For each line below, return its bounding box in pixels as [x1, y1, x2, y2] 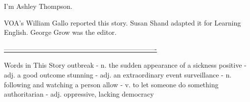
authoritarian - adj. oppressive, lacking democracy [4, 89, 154, 99]
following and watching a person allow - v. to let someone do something [4, 79, 219, 89]
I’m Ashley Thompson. [4, 1, 72, 11]
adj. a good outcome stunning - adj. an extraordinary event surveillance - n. [4, 69, 232, 79]
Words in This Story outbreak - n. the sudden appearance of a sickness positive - [4, 60, 247, 70]
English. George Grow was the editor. [4, 27, 117, 37]
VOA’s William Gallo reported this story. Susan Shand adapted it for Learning [4, 17, 241, 27]
